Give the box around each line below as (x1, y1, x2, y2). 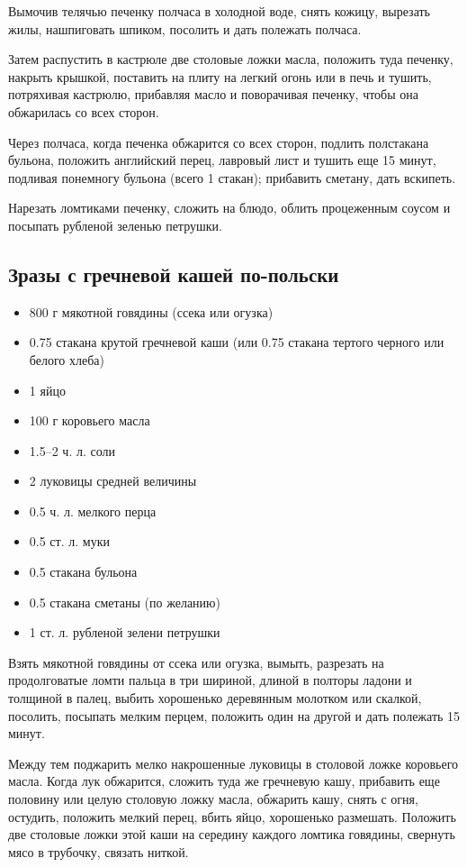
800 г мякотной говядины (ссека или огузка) (29, 302, 274, 321)
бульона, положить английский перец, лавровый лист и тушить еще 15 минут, (8, 151, 436, 169)
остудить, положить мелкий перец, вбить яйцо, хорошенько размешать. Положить (8, 807, 456, 826)
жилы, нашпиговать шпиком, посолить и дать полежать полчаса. (8, 19, 362, 38)
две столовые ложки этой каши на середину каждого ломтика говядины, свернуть (8, 825, 455, 844)
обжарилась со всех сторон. (8, 102, 159, 121)
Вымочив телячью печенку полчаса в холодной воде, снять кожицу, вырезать (8, 2, 430, 20)
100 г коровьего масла (29, 411, 150, 430)
